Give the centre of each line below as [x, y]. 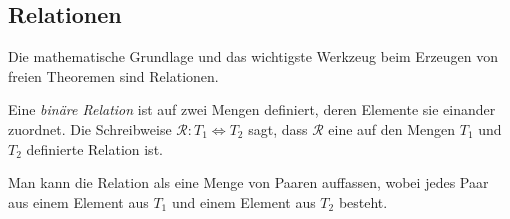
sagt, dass [278, 128]
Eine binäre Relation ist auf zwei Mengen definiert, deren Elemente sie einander [252, 109]
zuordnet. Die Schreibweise [90, 128]
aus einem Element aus [78, 201]
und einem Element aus [243, 201]
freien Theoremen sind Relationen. [113, 75]
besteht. [363, 201]
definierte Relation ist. [94, 148]
